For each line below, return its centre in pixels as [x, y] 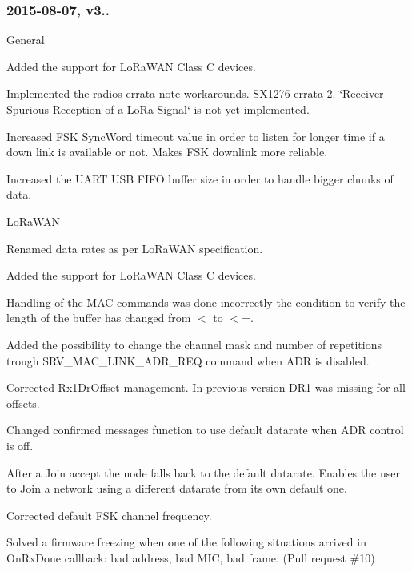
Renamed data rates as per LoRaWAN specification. [135, 248]
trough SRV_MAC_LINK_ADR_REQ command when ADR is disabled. [188, 360]
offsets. [23, 403]
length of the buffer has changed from [99, 318]
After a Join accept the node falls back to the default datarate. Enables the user [203, 472]
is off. [20, 445]
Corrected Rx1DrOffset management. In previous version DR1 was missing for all [206, 387]
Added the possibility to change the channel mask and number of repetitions [194, 344]
